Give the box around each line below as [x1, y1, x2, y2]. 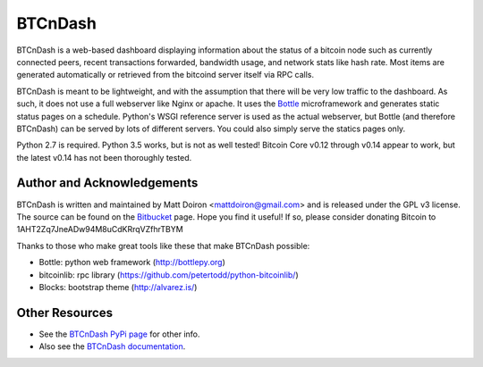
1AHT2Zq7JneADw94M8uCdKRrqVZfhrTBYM [16, 224, 183, 235]
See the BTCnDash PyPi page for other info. [38, 329, 200, 339]
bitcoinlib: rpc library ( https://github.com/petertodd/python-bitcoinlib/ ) [38, 269, 299, 280]
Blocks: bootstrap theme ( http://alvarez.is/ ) [38, 281, 198, 292]
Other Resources [16, 304, 114, 321]
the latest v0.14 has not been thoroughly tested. [16, 152, 192, 163]
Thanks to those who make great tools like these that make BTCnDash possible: [16, 240, 310, 251]
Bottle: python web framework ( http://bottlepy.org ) [38, 257, 225, 268]
